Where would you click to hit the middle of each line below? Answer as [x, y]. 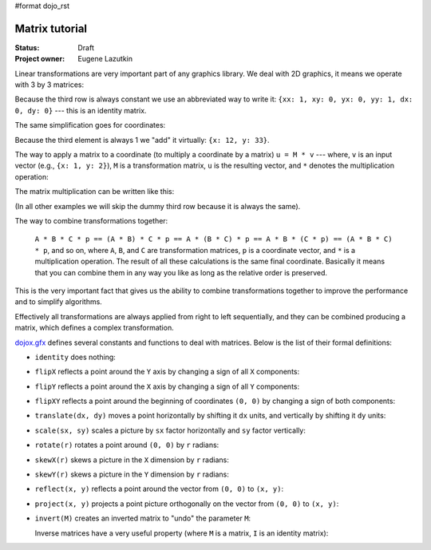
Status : [27, 47]
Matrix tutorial [51, 28]
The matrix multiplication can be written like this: [95, 192]
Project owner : [40, 59]
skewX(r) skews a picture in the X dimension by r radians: [132, 460]
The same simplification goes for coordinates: [90, 125]
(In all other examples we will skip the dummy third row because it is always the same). [158, 206]
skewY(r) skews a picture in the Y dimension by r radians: [132, 474]
